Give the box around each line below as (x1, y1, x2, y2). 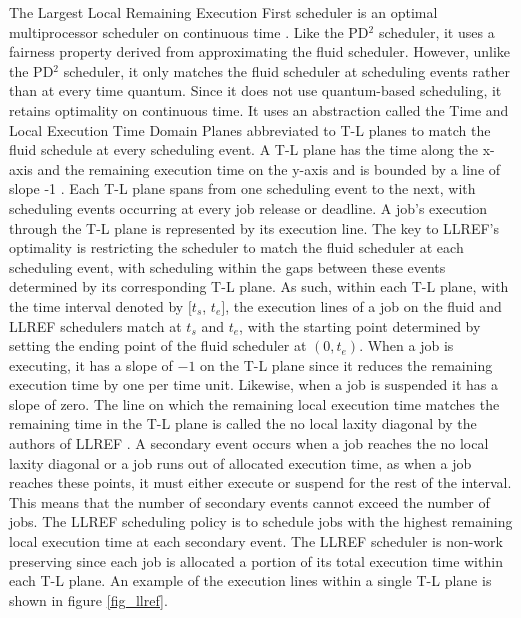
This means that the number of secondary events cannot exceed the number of (9, 491, 490, 512)
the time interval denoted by (9, 295, 184, 316)
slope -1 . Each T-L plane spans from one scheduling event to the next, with (9, 178, 476, 199)
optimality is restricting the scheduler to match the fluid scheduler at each (9, 237, 464, 258)
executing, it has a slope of (9, 354, 173, 375)
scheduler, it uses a (378, 21, 495, 42)
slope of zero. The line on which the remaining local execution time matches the (9, 393, 500, 414)
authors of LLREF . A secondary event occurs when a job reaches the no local (9, 433, 489, 454)
